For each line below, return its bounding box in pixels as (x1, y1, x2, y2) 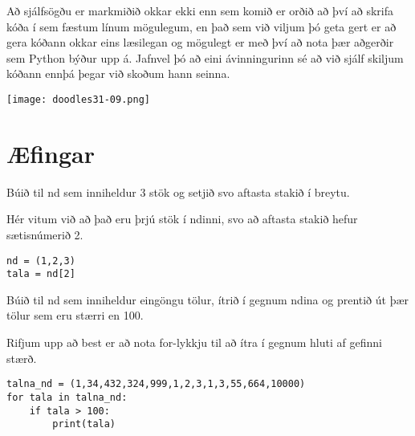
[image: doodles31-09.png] (6, 93, 150, 105)
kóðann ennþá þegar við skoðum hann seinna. (6, 65, 230, 82)
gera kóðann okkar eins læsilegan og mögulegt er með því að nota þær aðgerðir (6, 34, 394, 51)
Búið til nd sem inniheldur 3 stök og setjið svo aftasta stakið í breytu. (6, 183, 350, 200)
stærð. (6, 349, 37, 366)
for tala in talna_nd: (6, 391, 128, 403)
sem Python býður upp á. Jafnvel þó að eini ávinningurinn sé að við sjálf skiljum (6, 49, 404, 66)
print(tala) (52, 418, 116, 430)
